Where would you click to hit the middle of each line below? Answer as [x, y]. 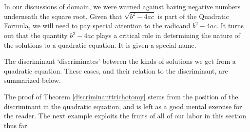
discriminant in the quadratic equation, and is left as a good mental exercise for [123, 106]
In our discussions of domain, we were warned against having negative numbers [122, 6]
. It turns [230, 26]
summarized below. [32, 80]
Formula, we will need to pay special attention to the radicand [97, 26]
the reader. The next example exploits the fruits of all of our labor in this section [125, 116]
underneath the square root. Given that [63, 16]
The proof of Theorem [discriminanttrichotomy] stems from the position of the [121, 97]
